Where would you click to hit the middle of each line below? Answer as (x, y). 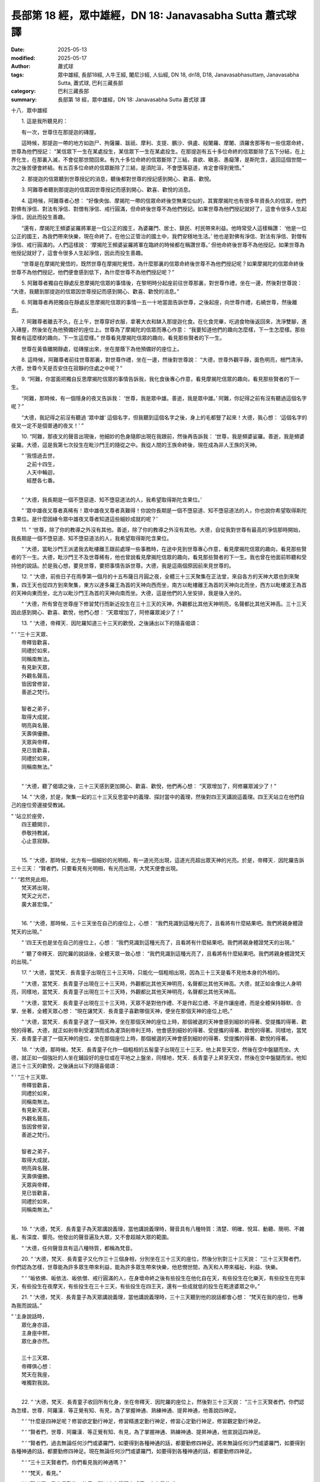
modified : (23, 58)
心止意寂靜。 (37, 841)
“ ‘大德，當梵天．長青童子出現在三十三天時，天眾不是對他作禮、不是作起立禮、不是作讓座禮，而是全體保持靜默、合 (161, 1002)
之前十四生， (42, 464)
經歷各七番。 (42, 481)
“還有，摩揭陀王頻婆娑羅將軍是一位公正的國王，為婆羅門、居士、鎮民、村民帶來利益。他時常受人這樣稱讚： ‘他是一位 (164, 228)
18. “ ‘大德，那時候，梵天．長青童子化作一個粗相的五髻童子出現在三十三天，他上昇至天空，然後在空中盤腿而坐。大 (160, 1049)
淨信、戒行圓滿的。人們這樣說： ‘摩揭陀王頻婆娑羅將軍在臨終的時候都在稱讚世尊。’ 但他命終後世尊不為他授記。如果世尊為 (158, 245)
